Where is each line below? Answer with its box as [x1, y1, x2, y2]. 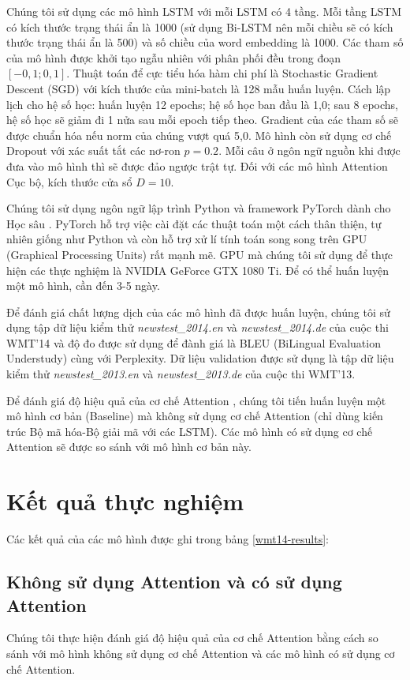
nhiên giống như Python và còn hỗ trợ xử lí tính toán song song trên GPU [6, 231, 367, 247]
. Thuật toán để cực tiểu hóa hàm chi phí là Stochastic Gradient [66, 65, 378, 81]
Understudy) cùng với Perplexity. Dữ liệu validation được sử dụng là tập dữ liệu [6, 350, 394, 366]
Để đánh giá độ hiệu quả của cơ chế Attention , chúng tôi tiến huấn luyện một [6, 392, 386, 408]
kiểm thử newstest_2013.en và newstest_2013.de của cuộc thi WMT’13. [6, 366, 356, 382]
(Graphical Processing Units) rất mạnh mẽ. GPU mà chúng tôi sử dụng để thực [6, 246, 393, 262]
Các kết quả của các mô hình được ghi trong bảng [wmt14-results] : [6, 531, 329, 547]
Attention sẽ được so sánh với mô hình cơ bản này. [6, 438, 252, 455]
